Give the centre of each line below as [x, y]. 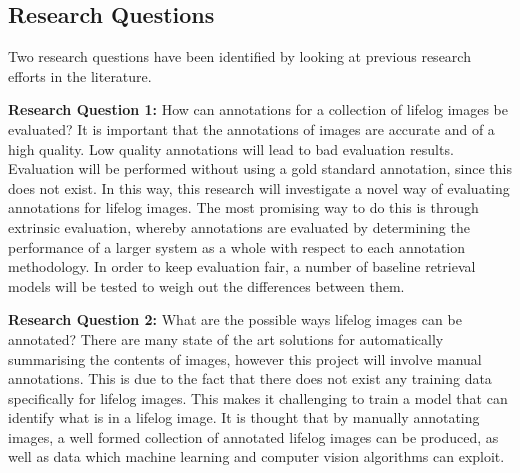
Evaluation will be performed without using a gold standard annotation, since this [260, 168]
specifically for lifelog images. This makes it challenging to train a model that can [258, 397]
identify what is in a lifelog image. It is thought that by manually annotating [244, 417]
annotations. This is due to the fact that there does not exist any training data [250, 378]
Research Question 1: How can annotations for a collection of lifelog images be [258, 109]
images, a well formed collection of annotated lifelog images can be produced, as [253, 436]
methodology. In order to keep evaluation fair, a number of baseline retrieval [242, 266]
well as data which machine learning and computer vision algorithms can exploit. [256, 456]
